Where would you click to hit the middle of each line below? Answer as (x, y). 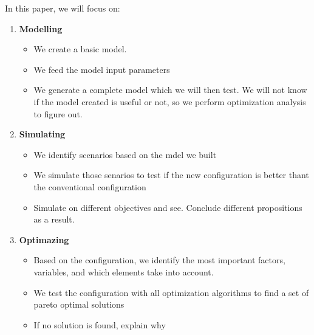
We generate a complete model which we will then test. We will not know (170, 90)
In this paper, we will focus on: (63, 8)
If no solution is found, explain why (100, 324)
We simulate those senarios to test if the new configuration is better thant (171, 175)
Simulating (42, 134)
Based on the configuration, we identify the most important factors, (159, 260)
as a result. (54, 219)
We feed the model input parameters (102, 69)
